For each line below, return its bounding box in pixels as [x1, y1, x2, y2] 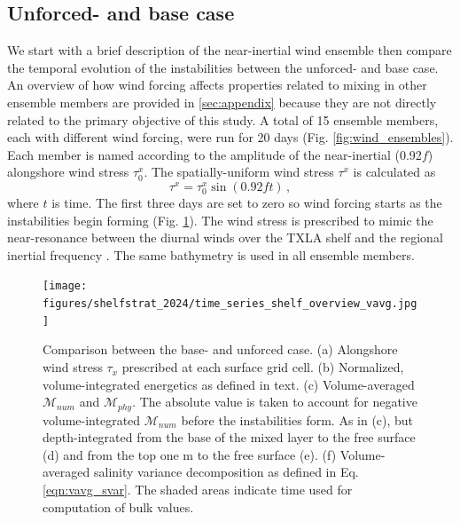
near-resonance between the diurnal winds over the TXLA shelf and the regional [7, 228, 443, 247]
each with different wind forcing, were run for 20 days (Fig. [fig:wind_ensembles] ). [7, 128, 454, 146]
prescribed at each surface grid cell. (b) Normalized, [121, 358, 404, 376]
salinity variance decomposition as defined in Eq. [93, 463, 359, 481]
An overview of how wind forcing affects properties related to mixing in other [7, 75, 427, 94]
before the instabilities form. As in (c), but [181, 410, 414, 429]
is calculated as [353, 162, 436, 181]
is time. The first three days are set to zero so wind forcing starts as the [51, 194, 442, 212]
